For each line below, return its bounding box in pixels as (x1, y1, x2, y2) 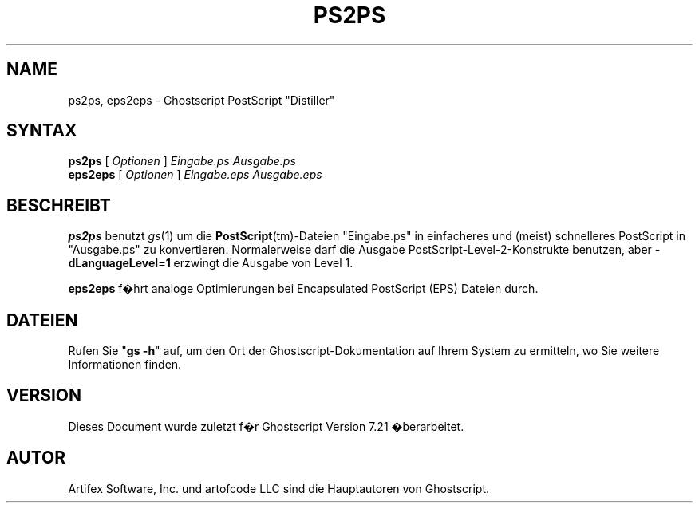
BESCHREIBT (6, 195, 111, 215)
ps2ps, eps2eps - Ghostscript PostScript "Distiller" (68, 93, 335, 107)
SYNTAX (6, 120, 77, 141)
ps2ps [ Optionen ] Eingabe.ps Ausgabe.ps (68, 154, 296, 168)
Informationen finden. (68, 357, 182, 372)
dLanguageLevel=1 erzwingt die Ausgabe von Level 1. (68, 256, 353, 270)
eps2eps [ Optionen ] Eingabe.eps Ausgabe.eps (68, 168, 322, 182)
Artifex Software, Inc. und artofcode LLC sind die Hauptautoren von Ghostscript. (68, 481, 490, 495)
